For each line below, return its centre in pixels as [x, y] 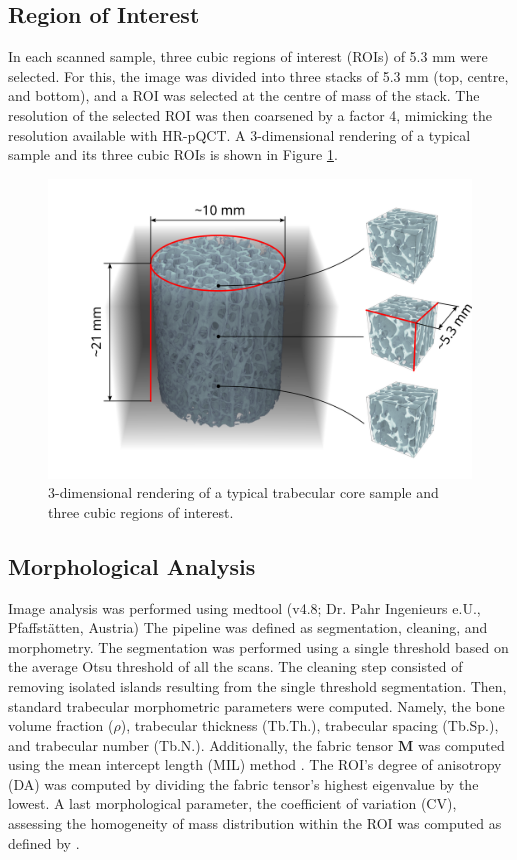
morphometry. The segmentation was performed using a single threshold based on [258, 646]
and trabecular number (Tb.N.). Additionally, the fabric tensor [201, 744]
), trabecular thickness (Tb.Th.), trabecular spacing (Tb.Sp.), [309, 725]
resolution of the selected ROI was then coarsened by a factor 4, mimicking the [250, 114]
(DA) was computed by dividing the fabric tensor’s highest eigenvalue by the [243, 783]
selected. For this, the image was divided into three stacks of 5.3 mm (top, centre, [258, 75]
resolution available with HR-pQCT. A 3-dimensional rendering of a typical [239, 134]
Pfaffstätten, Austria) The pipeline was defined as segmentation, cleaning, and [248, 627]
